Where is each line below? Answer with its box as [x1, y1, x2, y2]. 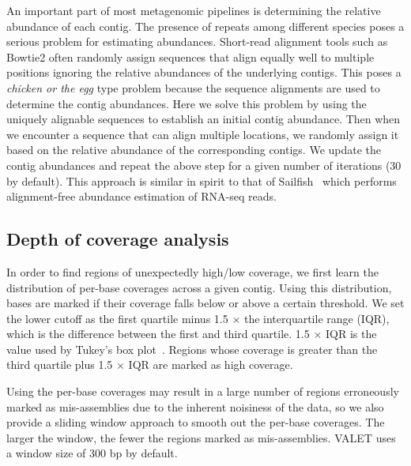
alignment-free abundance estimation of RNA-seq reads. [6, 188, 277, 205]
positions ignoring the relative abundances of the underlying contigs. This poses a [6, 64, 402, 81]
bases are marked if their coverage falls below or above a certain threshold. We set [6, 295, 405, 311]
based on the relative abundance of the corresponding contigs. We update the [6, 141, 382, 158]
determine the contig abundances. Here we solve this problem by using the [6, 95, 367, 111]
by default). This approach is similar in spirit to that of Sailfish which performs [6, 172, 397, 189]
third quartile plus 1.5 [6, 356, 113, 373]
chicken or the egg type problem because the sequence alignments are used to [6, 79, 380, 96]
